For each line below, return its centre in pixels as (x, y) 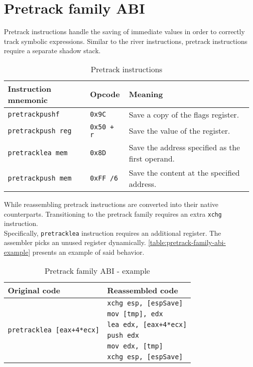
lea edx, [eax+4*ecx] (147, 324)
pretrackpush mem (40, 178)
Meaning (146, 94)
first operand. (152, 158)
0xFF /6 (104, 178)
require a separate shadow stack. (52, 51)
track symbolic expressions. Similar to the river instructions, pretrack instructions (126, 41)
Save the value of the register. (180, 131)
